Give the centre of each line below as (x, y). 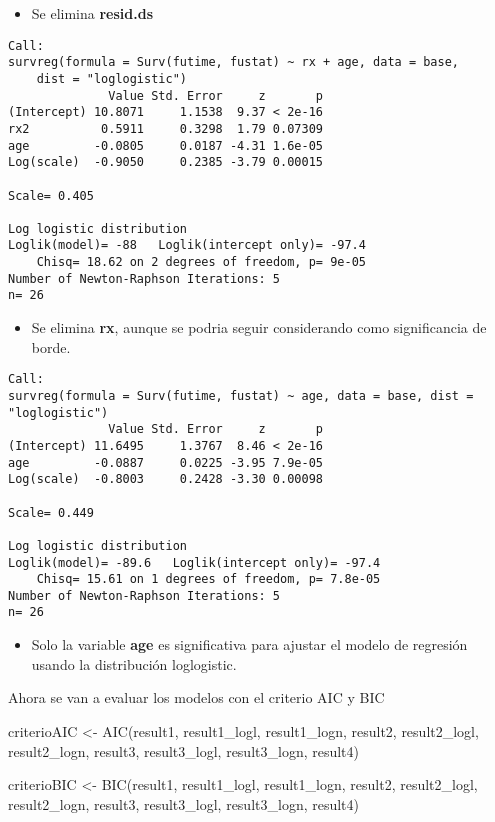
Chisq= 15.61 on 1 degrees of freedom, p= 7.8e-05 (208, 579)
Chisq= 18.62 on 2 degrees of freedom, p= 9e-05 (201, 262)
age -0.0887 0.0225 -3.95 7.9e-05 (165, 462)
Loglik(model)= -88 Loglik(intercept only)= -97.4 (187, 245)
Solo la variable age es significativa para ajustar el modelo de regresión (249, 644)
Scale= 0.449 (51, 512)
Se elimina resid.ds (92, 13)
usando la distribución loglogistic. (134, 663)
